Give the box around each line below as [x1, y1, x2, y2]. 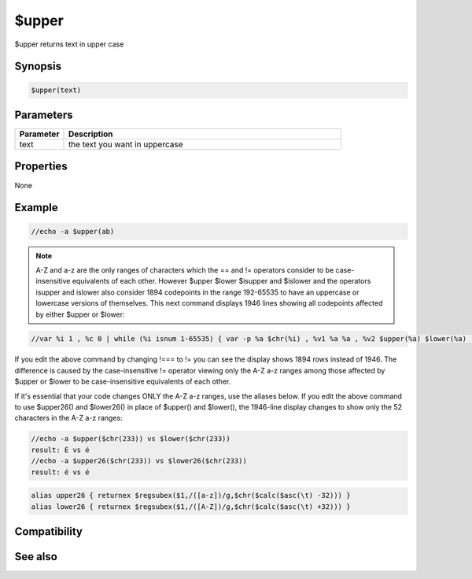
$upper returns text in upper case [14, 39, 124, 49]
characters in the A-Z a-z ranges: [14, 414, 123, 423]
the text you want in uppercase [68, 139, 183, 150]
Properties [14, 160, 68, 173]
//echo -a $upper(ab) [31, 227, 115, 236]
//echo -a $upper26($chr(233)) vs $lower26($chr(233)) [31, 457, 247, 466]
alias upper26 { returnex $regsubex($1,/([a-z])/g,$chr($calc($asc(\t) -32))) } [31, 491, 351, 500]
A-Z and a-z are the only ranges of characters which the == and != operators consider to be [35, 265, 334, 275]
